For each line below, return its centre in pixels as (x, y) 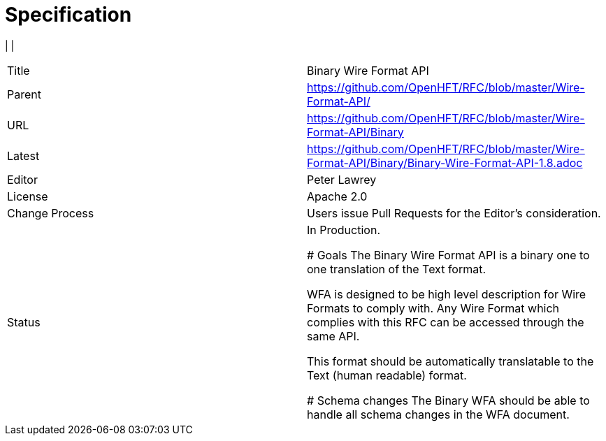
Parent (24, 94)
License (28, 196)
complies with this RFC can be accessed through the (446, 322)
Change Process (51, 213)
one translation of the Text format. (397, 269)
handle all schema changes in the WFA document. (438, 414)
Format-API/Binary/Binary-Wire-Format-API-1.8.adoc (445, 162)
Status (24, 322)
